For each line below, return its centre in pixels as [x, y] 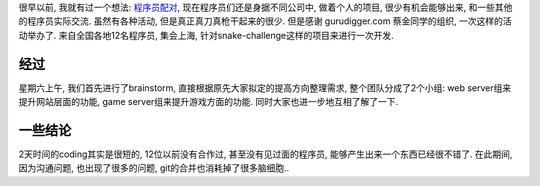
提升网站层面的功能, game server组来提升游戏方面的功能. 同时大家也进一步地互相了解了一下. [208, 102]
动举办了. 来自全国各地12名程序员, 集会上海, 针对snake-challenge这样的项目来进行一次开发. [206, 35]
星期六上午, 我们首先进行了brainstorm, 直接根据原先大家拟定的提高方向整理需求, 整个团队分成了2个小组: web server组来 [265, 87]
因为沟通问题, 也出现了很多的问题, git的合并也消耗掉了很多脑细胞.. [154, 168]
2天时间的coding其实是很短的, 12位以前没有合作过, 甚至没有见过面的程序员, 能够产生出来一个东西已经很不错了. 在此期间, [265, 154]
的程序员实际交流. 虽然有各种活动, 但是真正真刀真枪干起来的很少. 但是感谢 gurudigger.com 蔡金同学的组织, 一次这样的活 [265, 21]
